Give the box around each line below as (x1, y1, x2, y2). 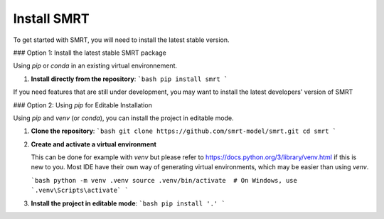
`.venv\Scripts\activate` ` (31, 186, 129, 195)
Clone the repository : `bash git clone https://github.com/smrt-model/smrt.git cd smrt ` (31, 127, 337, 135)
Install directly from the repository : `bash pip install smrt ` (31, 75, 228, 83)
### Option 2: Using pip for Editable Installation (13, 100, 152, 109)
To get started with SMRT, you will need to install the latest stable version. (13, 36, 230, 44)
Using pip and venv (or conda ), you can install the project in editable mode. (13, 114, 234, 122)
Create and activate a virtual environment (31, 139, 156, 149)
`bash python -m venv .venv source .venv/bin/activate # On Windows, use (31, 176, 298, 184)
